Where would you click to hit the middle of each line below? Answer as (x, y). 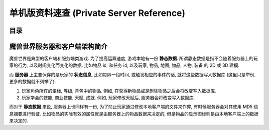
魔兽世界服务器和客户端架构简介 (58, 47)
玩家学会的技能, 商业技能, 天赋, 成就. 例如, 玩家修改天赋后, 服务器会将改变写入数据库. (108, 98)
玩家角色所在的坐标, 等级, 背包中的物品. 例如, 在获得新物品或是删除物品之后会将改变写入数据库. (119, 91)
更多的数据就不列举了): (33, 82)
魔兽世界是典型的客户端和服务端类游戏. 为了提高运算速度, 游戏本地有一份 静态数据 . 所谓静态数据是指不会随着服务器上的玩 (134, 59)
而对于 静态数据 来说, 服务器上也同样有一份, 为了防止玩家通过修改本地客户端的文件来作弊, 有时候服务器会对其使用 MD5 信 (134, 107)
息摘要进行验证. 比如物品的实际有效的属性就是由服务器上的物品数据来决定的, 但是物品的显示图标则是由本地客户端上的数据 (134, 114)
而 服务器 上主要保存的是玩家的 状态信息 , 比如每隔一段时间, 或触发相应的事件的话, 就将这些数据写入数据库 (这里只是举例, (133, 74)
